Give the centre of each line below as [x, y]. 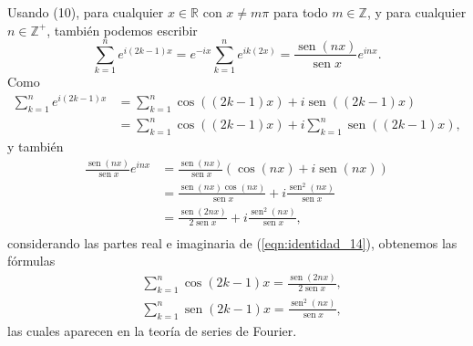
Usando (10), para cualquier [86, 12]
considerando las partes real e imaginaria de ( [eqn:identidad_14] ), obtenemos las [232, 242]
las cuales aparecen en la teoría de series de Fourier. [152, 330]
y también [36, 147]
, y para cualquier [416, 12]
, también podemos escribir [122, 30]
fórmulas [31, 261]
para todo [300, 12]
